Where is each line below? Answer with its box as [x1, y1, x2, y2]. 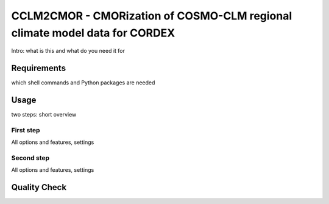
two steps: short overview [11, 111, 77, 118]
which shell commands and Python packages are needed [11, 79, 155, 86]
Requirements [11, 63, 66, 73]
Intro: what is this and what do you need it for [11, 47, 125, 55]
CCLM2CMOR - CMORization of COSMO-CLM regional [11, 9, 292, 22]
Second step [11, 154, 50, 162]
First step [11, 126, 40, 134]
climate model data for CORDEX [11, 26, 175, 39]
